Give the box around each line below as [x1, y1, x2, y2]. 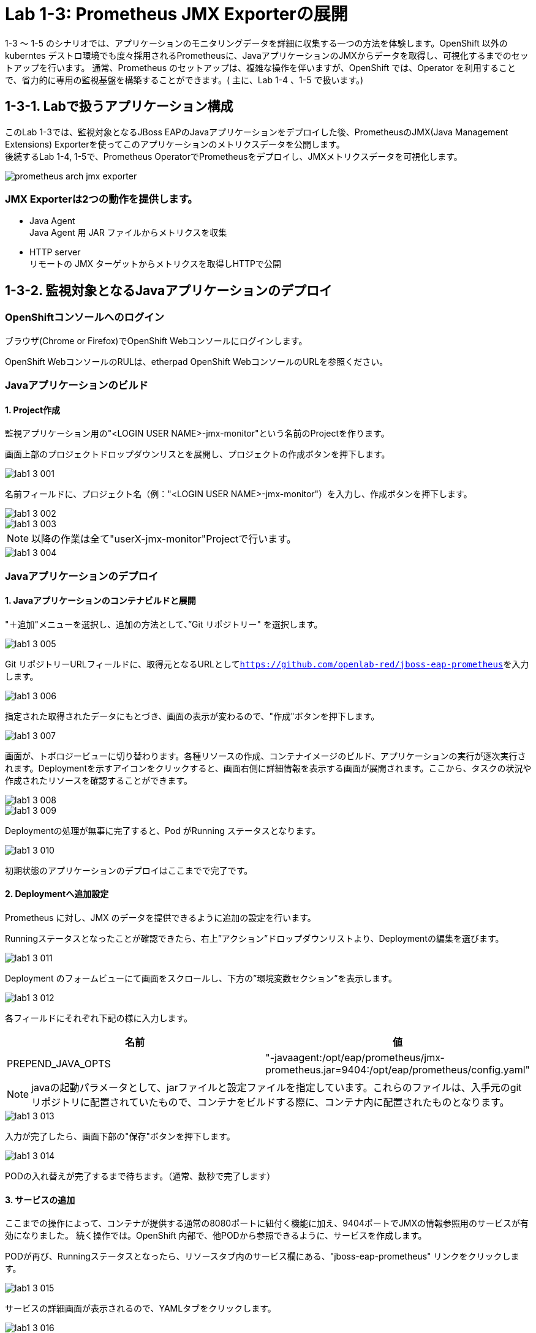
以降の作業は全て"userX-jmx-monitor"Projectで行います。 [31, 533, 296, 546]
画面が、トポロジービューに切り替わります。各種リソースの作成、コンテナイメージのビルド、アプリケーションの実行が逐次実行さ [5, 750, 526, 761]
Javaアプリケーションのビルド [5, 378, 148, 391]
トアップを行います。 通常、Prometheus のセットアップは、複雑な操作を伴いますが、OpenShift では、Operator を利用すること [5, 62, 516, 73]
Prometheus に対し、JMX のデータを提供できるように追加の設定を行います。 [5, 912, 316, 923]
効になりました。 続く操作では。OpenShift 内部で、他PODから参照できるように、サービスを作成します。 [5, 1230, 427, 1241]
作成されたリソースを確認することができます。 [5, 775, 192, 786]
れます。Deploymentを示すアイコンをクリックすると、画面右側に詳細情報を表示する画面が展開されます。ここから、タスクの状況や [5, 762, 532, 773]
